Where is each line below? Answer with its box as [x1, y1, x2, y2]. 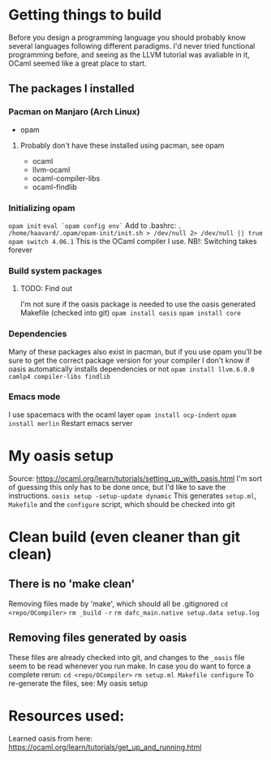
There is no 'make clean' [8, 578, 135, 591]
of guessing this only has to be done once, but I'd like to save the [8, 482, 226, 492]
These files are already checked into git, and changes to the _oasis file [8, 652, 245, 662]
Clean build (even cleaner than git [8, 527, 241, 546]
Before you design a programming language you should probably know [8, 32, 246, 42]
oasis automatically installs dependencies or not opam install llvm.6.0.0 [8, 363, 255, 374]
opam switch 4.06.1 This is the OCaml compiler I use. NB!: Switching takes [8, 236, 257, 246]
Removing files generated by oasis [8, 631, 187, 645]
